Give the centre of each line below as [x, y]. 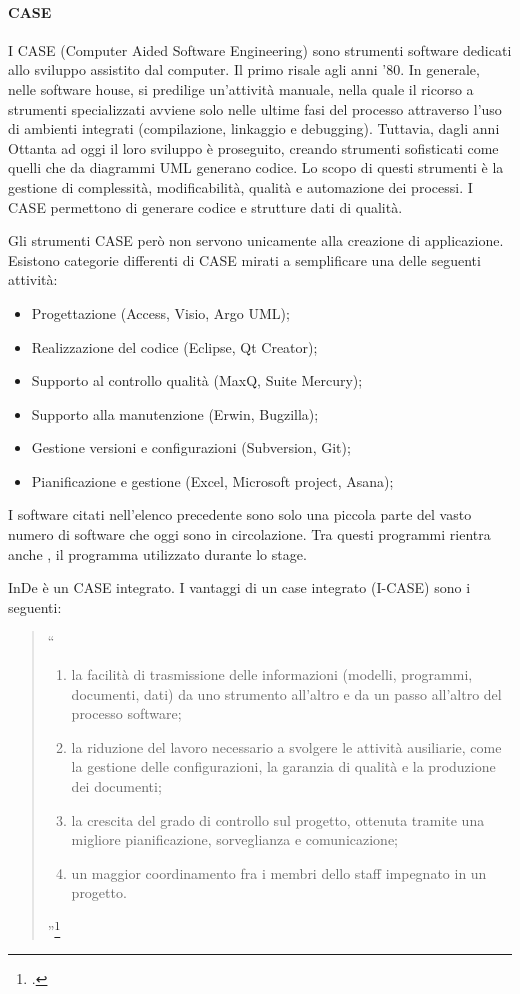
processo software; [126, 713]
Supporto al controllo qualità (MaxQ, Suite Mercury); [197, 380]
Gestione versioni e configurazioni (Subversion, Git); [191, 447]
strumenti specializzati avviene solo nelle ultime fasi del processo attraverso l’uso [255, 108]
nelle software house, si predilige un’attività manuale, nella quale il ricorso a [241, 88]
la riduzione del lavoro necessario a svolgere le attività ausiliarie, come [286, 746]
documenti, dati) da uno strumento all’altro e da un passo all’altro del [286, 693]
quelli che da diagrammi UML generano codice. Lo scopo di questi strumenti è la [256, 167]
